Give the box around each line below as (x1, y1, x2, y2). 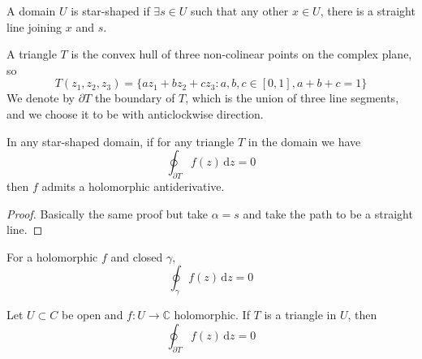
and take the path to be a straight (243, 205, 413, 222)
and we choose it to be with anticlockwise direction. (6, 105, 264, 122)
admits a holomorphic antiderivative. (41, 177, 225, 194)
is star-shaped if (71, 2, 150, 19)
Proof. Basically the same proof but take (6, 205, 209, 222)
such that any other (191, 2, 289, 19)
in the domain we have (248, 132, 361, 149)
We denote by (6, 89, 75, 106)
